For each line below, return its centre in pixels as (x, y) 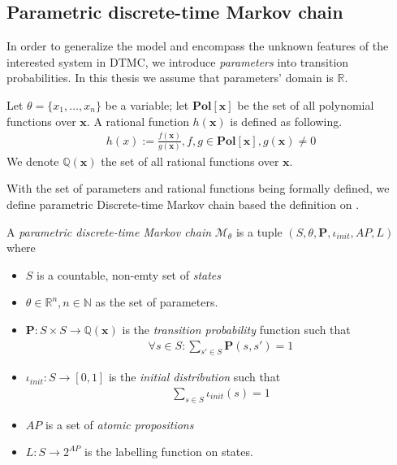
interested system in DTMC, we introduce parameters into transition (178, 61)
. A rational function (138, 121)
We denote (33, 161)
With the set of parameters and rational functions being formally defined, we (198, 188)
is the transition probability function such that (236, 329)
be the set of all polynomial (306, 104)
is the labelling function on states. (169, 452)
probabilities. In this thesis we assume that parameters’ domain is (170, 78)
